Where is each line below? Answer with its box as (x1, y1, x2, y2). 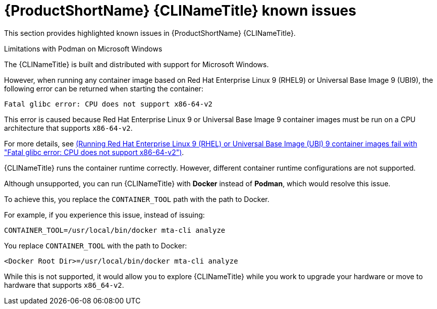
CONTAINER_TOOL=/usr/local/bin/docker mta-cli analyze (4, 226, 226, 234)
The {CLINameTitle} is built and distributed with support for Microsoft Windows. (4, 60, 269, 69)
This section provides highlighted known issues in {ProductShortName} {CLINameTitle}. (4, 28, 296, 37)
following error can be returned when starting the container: (4, 84, 203, 93)
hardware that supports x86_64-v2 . (4, 280, 124, 289)
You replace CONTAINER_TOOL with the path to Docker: (4, 241, 187, 250)
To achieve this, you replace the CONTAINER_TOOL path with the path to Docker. (4, 194, 269, 203)
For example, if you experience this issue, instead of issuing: (4, 210, 205, 219)
